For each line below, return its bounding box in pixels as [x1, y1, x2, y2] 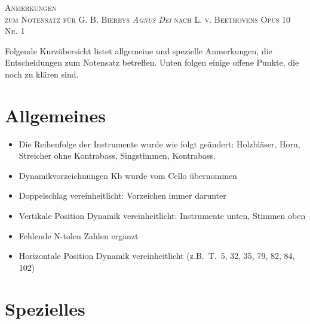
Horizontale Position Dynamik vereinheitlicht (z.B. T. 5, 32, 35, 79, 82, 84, [19, 249, 295, 262]
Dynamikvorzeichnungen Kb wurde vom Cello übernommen [19, 169, 237, 181]
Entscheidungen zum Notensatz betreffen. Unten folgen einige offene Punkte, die [5, 56, 299, 69]
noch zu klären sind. [5, 67, 79, 80]
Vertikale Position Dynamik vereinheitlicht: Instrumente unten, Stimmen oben [19, 209, 306, 222]
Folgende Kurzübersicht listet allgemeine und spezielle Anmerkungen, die [5, 44, 272, 57]
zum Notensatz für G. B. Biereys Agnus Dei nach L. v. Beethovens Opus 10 [5, 13, 290, 25]
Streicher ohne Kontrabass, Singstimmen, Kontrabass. [19, 149, 216, 162]
